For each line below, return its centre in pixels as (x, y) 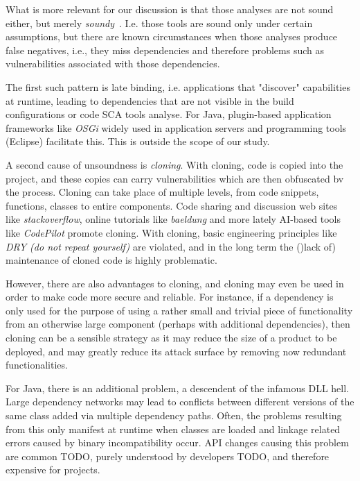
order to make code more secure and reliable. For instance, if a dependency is (170, 297)
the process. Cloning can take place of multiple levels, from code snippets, (162, 192)
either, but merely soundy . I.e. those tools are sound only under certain (159, 23)
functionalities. (37, 365)
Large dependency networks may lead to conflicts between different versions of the (180, 402)
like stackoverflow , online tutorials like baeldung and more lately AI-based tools (173, 219)
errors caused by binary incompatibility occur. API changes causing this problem (177, 442)
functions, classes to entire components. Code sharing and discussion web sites (172, 205)
